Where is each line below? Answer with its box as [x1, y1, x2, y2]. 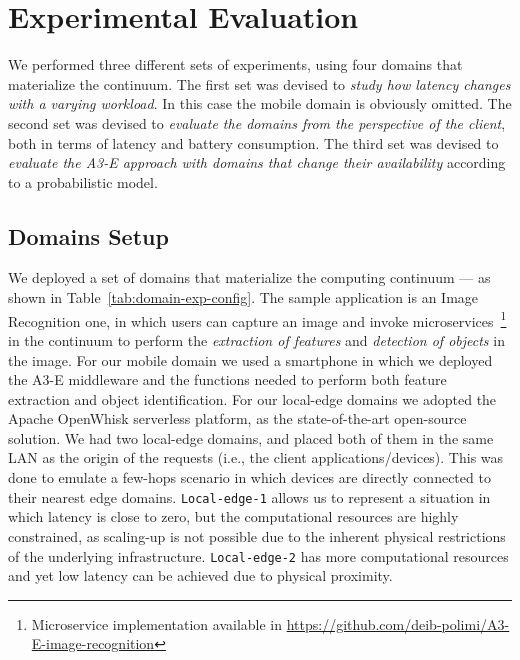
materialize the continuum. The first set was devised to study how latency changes [8, 73, 511, 94]
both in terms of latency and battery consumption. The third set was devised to [8, 132, 499, 153]
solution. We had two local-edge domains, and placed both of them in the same [8, 427, 494, 448]
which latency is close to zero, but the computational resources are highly [8, 506, 459, 527]
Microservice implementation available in [31, 613, 283, 634]
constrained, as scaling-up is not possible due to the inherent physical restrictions [8, 525, 506, 546]
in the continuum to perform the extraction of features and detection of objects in [8, 329, 505, 350]
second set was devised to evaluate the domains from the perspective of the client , [8, 112, 506, 133]
